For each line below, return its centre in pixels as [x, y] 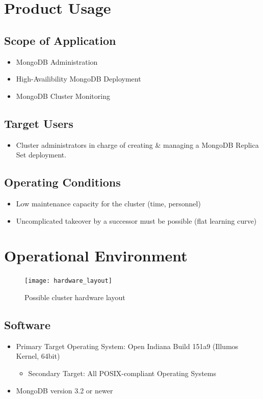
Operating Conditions [62, 182]
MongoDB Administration [57, 61]
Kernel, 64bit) [38, 356]
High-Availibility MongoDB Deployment [78, 79]
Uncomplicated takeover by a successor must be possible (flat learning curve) [136, 220]
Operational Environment [96, 256]
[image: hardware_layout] [68, 281]
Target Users [39, 123]
